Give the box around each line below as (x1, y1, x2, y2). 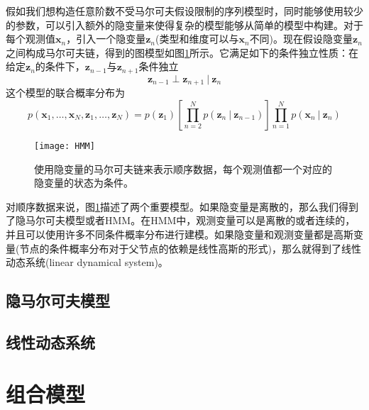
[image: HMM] (34, 140, 95, 151)
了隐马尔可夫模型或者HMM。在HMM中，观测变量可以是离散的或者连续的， (6, 213, 356, 228)
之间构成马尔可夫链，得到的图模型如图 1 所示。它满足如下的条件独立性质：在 (6, 45, 358, 60)
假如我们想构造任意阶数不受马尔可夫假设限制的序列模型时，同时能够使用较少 (6, 4, 363, 18)
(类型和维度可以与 (155, 31, 239, 46)
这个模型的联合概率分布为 (6, 85, 125, 100)
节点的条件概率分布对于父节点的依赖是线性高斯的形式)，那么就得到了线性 (19, 240, 361, 255)
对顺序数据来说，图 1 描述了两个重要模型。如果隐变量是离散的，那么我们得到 (6, 199, 358, 214)
